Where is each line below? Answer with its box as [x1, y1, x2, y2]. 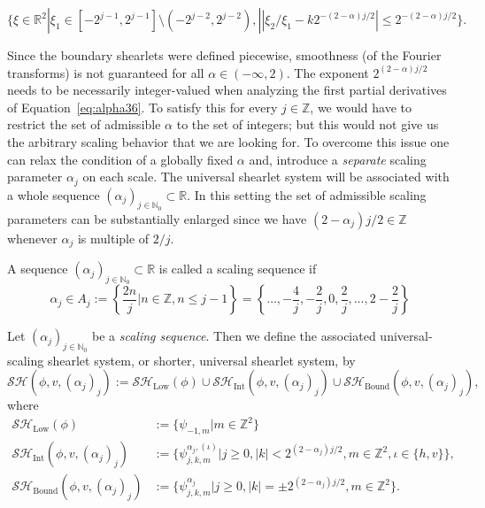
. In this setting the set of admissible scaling [187, 185, 427, 204]
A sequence [7, 259, 68, 278]
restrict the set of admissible [7, 115, 161, 134]
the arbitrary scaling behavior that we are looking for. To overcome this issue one [7, 132, 450, 150]
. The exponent [286, 63, 369, 81]
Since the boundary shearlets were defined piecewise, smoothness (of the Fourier [7, 46, 442, 64]
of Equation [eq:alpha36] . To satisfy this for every [7, 97, 278, 116]
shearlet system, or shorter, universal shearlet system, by [47, 350, 356, 369]
